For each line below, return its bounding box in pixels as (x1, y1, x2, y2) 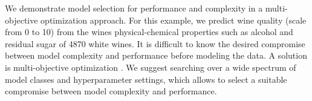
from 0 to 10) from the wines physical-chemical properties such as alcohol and (5, 25, 293, 38)
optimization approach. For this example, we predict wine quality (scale (41, 13, 307, 26)
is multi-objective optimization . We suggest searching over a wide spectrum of (5, 60, 296, 73)
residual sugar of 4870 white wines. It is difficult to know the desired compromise (5, 37, 305, 50)
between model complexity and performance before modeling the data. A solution (5, 49, 307, 62)
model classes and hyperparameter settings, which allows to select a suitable (5, 73, 287, 85)
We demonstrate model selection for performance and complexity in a (5, 2, 263, 14)
